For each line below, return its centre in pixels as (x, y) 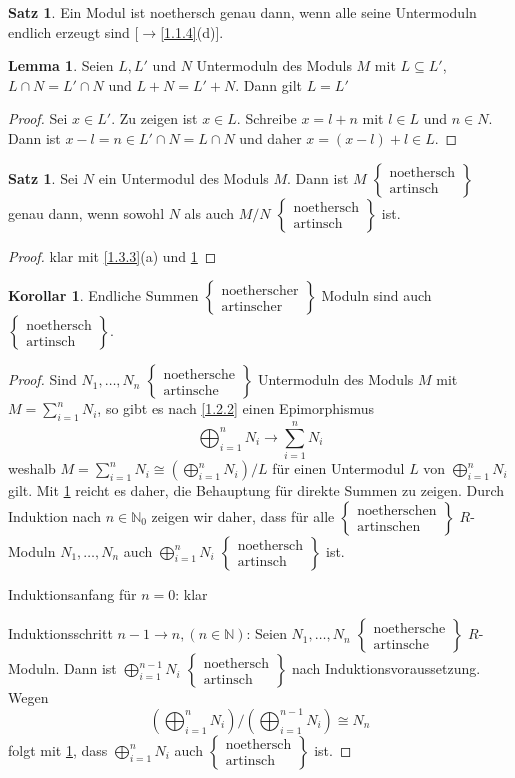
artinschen (389, 527)
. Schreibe (266, 118)
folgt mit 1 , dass (58, 749)
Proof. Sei (38, 118)
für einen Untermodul (338, 468)
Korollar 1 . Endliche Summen (103, 295)
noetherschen (397, 511)
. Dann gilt (268, 84)
